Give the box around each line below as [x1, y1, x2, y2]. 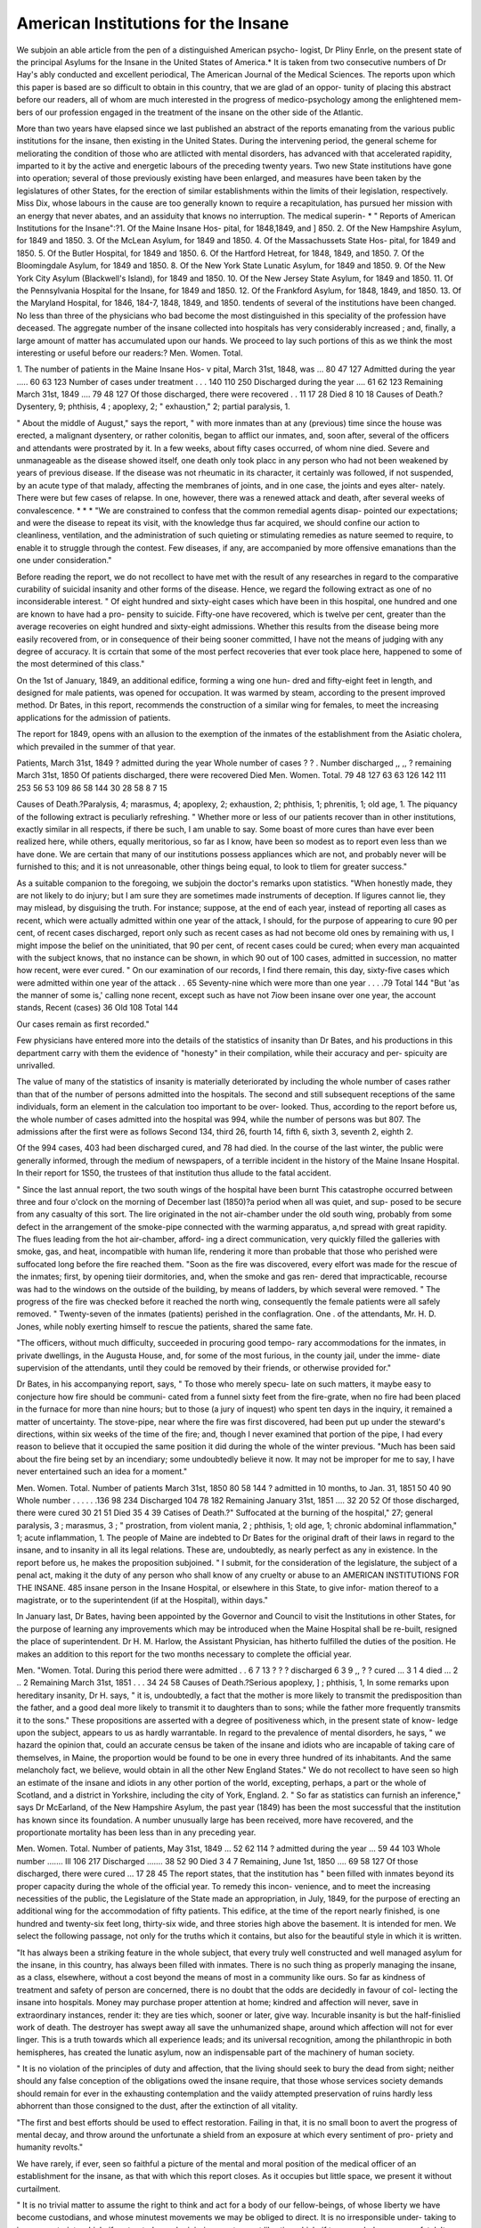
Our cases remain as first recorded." [16, 1019, 151, 1029]
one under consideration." [16, 555, 112, 566]
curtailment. [16, 2183, 61, 2194]
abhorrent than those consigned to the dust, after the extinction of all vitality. [16, 2101, 298, 2111]
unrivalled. [16, 1061, 55, 1071]
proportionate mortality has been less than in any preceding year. [16, 1827, 257, 1838]
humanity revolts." [16, 2142, 84, 2152]
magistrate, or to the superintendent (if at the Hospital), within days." [16, 1595, 269, 1606]
